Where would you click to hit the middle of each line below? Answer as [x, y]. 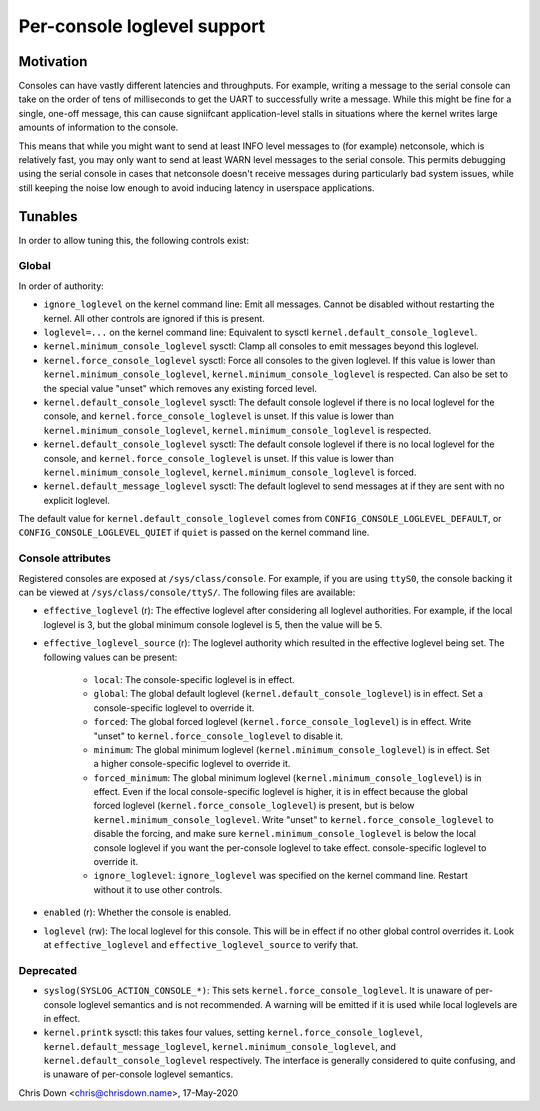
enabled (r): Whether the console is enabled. [137, 912]
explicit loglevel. [76, 500]
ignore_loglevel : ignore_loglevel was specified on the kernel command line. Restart [281, 876]
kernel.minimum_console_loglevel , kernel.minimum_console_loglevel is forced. [230, 472]
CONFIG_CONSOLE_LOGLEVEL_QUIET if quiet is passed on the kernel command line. [194, 532]
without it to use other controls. [158, 889]
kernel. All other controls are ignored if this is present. [154, 318]
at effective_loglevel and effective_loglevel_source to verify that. [201, 944]
